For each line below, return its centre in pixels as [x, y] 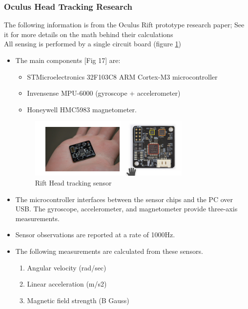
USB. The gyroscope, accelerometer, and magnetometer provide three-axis [126, 209]
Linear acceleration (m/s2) [67, 284]
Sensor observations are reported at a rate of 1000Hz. [95, 235]
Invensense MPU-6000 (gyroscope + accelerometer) [104, 93]
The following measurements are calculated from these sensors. [109, 251]
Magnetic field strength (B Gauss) [78, 300]
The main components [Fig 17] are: [68, 60]
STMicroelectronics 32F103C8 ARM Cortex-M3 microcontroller [122, 76]
